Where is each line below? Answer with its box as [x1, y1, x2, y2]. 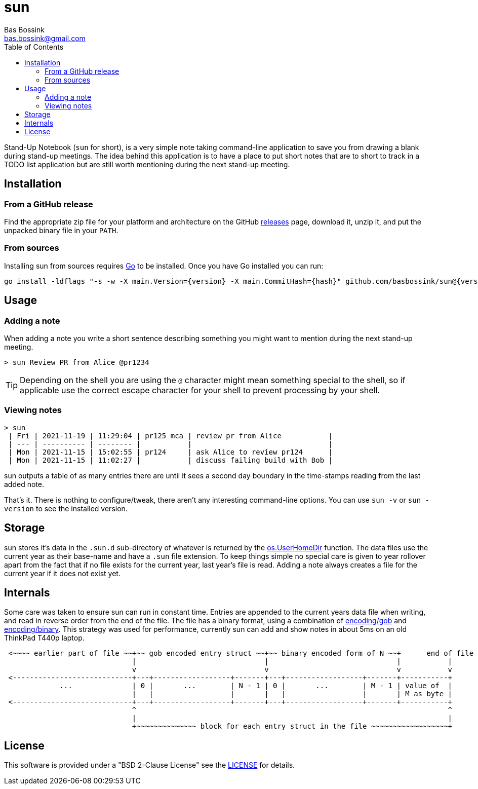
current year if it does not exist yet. [4, 569, 121, 578]
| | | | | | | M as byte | [132, 690, 453, 698]
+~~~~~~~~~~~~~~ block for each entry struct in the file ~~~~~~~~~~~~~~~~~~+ [132, 722, 453, 731]
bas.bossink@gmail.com [4, 33, 86, 43]
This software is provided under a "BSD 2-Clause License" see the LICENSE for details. [4, 761, 295, 770]
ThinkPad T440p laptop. [4, 633, 85, 643]
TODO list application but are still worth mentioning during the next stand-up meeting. [4, 160, 290, 169]
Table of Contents [4, 42, 64, 51]
